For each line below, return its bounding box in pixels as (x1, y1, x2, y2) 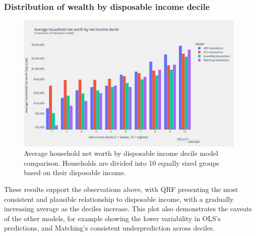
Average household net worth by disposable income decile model (24, 148, 218, 158)
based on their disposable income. (24, 167, 126, 178)
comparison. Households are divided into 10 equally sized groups (24, 157, 219, 168)
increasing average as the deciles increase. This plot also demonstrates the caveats (4, 203, 252, 214)
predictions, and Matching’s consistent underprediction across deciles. (4, 223, 215, 233)
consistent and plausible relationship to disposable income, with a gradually (4, 193, 234, 204)
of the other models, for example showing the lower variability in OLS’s (4, 213, 221, 223)
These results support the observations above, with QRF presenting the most (4, 184, 238, 194)
